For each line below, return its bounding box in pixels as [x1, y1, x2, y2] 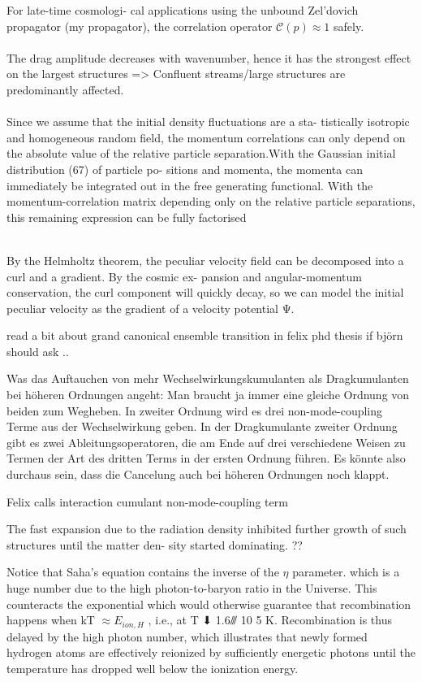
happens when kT [6, 611, 95, 628]
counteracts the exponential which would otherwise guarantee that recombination [6, 595, 411, 612]
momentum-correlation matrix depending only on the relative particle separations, [6, 193, 416, 210]
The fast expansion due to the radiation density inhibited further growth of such [6, 520, 407, 537]
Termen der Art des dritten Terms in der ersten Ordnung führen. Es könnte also [6, 450, 406, 467]
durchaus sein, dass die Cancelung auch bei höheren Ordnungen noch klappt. [6, 466, 390, 483]
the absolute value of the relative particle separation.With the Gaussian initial [6, 145, 396, 162]
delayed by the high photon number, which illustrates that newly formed [6, 628, 368, 645]
